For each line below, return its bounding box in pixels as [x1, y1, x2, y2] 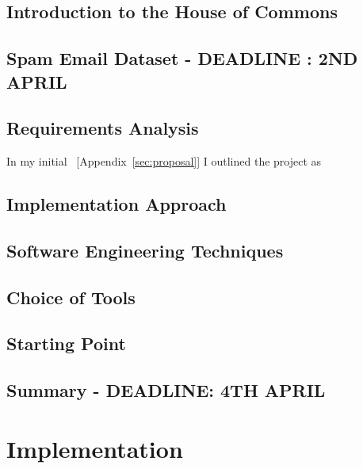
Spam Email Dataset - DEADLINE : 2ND [6, 46, 358, 71]
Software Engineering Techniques [6, 238, 284, 262]
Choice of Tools [6, 284, 136, 309]
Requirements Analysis [6, 116, 199, 140]
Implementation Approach [6, 192, 227, 216]
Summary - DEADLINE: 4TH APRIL [6, 378, 326, 402]
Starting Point [6, 331, 126, 356]
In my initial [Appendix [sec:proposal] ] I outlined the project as [6, 153, 322, 170]
